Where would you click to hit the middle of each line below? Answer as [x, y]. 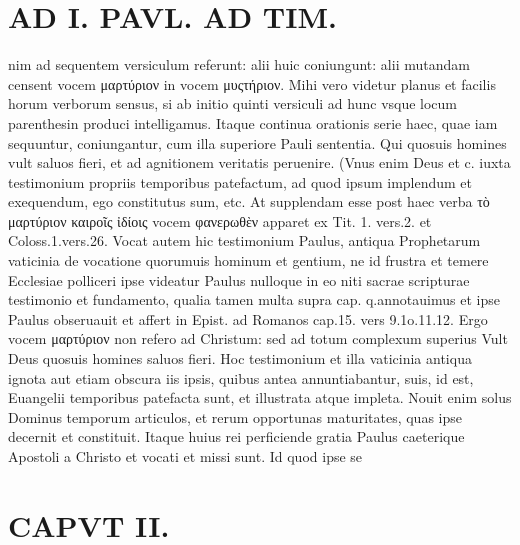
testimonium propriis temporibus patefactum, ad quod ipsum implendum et [240, 181]
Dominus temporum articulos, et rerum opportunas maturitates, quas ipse [235, 416]
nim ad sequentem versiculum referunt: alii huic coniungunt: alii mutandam [239, 64]
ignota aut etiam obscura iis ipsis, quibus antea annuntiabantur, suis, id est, [241, 377]
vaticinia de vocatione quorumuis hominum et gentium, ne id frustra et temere [248, 260]
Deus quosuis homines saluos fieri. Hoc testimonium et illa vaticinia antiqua [240, 358]
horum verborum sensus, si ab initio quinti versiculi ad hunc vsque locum [233, 103]
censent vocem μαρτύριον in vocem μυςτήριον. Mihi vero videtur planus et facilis [252, 83]
